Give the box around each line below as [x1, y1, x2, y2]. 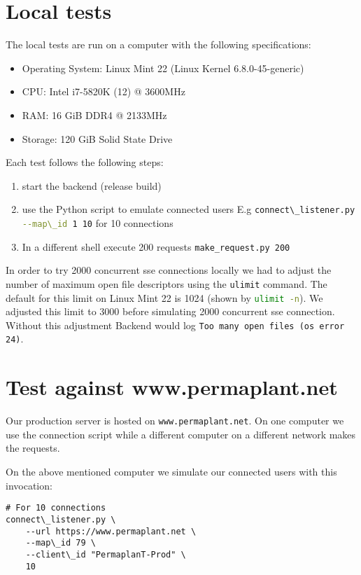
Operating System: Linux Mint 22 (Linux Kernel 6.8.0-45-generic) [22, 60, 304, 75]
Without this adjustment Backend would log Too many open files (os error [6, 317, 345, 332]
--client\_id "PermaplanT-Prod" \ [25, 549, 186, 560]
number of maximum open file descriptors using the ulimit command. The [6, 276, 327, 291]
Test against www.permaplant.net [6, 373, 338, 401]
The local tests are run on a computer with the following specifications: [6, 37, 311, 52]
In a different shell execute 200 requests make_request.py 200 [22, 239, 290, 254]
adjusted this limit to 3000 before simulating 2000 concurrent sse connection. [6, 304, 335, 319]
